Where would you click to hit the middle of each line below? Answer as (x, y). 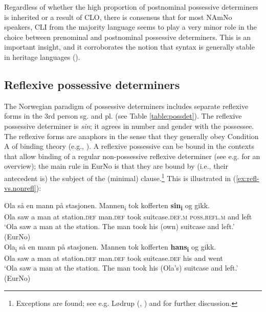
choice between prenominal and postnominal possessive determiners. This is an (128, 37)
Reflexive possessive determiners (92, 84)
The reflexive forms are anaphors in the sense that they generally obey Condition (131, 136)
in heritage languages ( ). (42, 57)
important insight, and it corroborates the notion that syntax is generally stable (129, 47)
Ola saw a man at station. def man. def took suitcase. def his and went (114, 258)
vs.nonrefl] (20, 188)
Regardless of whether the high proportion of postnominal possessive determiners (131, 7)
